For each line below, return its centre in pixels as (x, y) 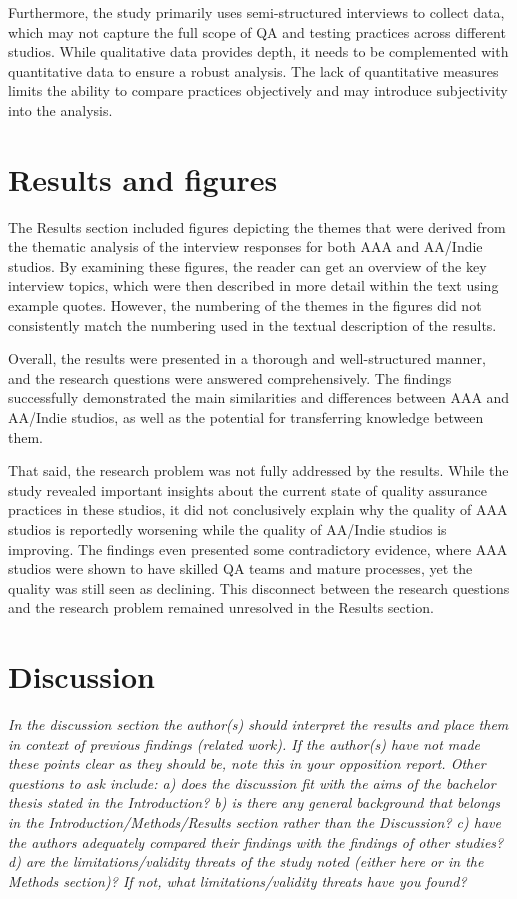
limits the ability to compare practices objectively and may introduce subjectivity (258, 90)
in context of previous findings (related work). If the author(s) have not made (244, 743)
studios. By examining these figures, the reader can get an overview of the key (247, 265)
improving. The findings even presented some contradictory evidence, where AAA (258, 548)
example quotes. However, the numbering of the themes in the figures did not (245, 305)
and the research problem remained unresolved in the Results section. (221, 607)
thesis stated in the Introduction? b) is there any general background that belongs (254, 802)
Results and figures (143, 178)
